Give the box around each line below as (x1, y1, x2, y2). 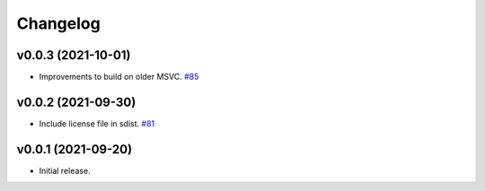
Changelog (16, 13, 101, 33)
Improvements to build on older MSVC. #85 (39, 72, 199, 82)
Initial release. (39, 165, 91, 176)
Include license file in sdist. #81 (39, 117, 155, 129)
